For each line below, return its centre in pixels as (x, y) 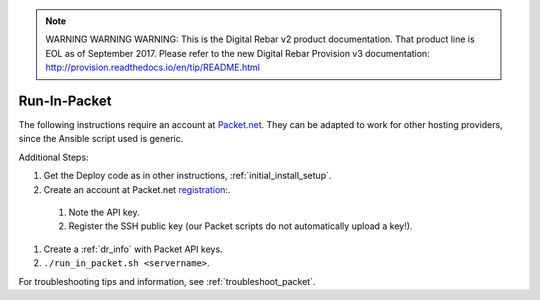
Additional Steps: (53, 157)
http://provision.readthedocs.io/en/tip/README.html (152, 67)
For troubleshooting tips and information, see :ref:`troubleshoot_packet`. (167, 281)
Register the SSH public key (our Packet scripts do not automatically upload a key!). (240, 226)
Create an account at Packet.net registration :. (137, 189)
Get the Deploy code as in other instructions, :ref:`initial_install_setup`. (187, 176)
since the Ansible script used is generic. (101, 139)
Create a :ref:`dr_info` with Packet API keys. (133, 249)
